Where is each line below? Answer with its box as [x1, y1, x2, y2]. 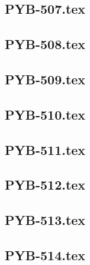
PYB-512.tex [5, 175, 86, 194]
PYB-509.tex [5, 69, 86, 88]
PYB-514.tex [5, 245, 86, 264]
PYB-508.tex [5, 35, 86, 53]
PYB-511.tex [5, 140, 86, 159]
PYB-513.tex [5, 211, 86, 229]
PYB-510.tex [5, 105, 86, 123]
